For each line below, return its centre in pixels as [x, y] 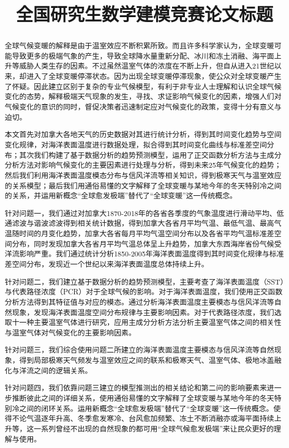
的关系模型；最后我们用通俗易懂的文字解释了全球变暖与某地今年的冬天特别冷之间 [143, 185]
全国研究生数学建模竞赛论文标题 [144, 14]
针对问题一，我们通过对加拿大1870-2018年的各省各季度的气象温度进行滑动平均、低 [144, 213]
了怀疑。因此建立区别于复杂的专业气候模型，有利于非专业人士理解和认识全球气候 [143, 86]
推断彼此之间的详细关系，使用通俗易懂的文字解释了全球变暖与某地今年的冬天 [143, 398]
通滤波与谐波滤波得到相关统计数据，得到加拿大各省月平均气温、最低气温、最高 [139, 223]
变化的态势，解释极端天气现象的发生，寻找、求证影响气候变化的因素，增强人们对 [143, 96]
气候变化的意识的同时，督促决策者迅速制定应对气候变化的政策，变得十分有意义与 [143, 107]
